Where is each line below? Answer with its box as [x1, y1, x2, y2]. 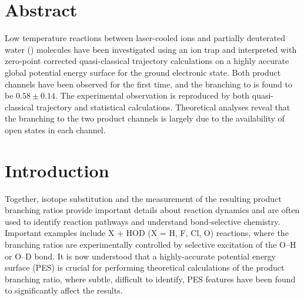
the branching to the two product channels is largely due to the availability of [5, 112, 285, 124]
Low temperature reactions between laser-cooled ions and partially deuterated [5, 32, 286, 44]
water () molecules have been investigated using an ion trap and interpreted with [5, 43, 297, 55]
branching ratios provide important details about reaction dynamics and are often [5, 204, 300, 216]
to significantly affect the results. [5, 284, 123, 296]
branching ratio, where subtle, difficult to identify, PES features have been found [5, 272, 296, 285]
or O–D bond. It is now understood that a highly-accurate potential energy [5, 250, 276, 262]
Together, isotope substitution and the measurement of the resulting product [5, 192, 282, 204]
